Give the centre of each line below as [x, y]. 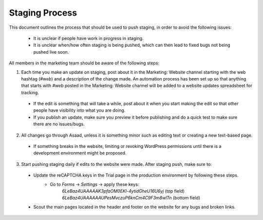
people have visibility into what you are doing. [79, 110]
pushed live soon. [51, 52]
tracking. [30, 92]
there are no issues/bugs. [59, 124]
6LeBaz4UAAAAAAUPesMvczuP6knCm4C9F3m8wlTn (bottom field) [131, 198]
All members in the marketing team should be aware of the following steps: [84, 63]
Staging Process [43, 13]
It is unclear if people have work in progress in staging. [88, 38]
